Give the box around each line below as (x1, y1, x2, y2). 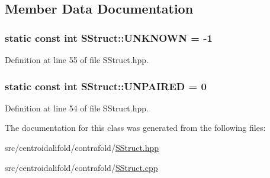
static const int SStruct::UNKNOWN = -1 (5, 30, 213, 45)
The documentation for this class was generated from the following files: (5, 121, 266, 134)
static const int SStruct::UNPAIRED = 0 (5, 78, 207, 93)
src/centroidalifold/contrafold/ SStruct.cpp (5, 161, 158, 173)
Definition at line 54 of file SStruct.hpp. (5, 101, 149, 114)
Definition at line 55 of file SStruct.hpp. (5, 54, 149, 65)
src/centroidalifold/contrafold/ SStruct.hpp (5, 141, 159, 153)
